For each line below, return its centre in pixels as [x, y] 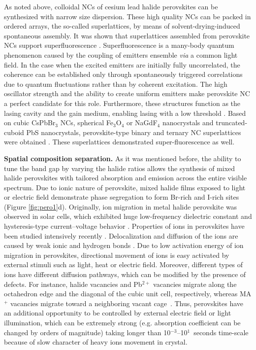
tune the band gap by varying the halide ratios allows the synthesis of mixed [120, 168]
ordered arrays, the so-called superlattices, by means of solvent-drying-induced [122, 26]
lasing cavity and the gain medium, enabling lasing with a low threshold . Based [125, 113]
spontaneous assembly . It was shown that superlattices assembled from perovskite [127, 35]
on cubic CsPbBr [30, 122]
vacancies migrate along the [195, 284]
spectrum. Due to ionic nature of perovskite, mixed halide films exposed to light [125, 187]
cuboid [14, 132]
